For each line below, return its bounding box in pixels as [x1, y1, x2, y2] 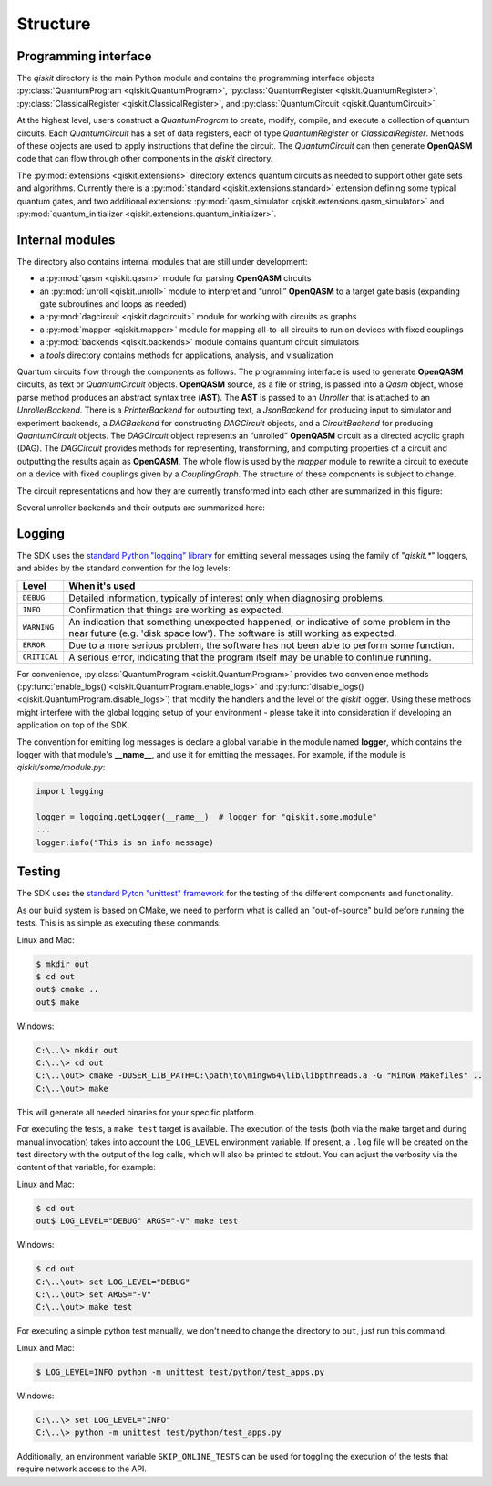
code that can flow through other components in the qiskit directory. [16, 153, 273, 164]
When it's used [68, 580, 136, 592]
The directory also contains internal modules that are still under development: [16, 256, 309, 267]
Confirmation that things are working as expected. [68, 603, 284, 616]
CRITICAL [22, 653, 59, 662]
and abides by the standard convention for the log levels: [16, 562, 231, 574]
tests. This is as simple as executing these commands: [16, 917, 221, 928]
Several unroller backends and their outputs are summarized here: [16, 502, 266, 513]
